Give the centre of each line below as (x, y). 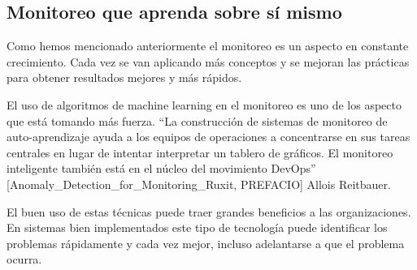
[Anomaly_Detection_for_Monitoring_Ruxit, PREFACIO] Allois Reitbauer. (199, 184)
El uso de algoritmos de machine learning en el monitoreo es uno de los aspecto (204, 104)
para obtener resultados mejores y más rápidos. (124, 77)
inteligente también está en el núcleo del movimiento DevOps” (161, 168)
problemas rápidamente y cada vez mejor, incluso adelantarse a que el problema (206, 243)
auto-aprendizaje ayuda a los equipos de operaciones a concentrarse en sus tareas (208, 137)
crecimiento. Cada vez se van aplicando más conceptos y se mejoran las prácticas (208, 61)
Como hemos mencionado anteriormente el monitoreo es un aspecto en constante (208, 46)
